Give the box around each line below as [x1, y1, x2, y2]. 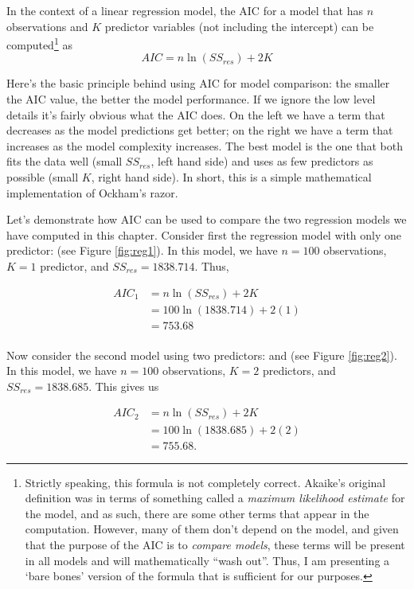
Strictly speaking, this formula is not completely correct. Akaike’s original [25, 474, 386, 490]
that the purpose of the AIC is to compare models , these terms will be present [25, 536, 405, 552]
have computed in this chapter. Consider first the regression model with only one [6, 226, 402, 243]
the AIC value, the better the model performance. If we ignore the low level [6, 91, 376, 107]
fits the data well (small [6, 153, 123, 170]
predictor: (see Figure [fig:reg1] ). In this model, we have [6, 242, 278, 259]
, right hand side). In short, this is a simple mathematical [91, 169, 372, 185]
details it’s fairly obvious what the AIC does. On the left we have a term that [6, 106, 385, 123]
